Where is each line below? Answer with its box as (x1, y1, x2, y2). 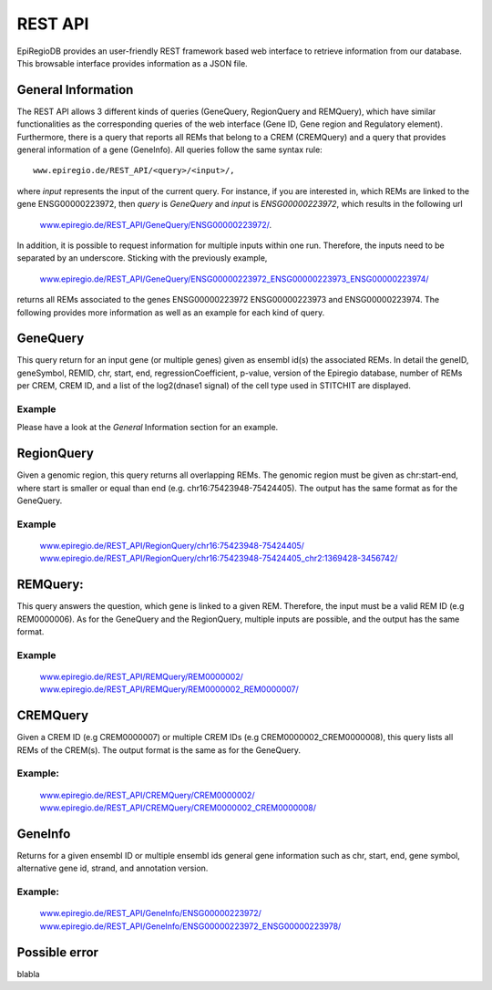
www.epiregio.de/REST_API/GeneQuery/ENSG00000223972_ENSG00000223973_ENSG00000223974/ (39, 273, 429, 284)
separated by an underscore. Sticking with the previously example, (16, 253, 268, 263)
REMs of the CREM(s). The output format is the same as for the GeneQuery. (16, 744, 301, 756)
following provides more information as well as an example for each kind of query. (16, 306, 325, 318)
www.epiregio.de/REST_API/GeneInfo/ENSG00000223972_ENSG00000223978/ (39, 921, 342, 932)
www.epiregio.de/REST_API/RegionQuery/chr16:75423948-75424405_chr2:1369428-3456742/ (39, 552, 398, 564)
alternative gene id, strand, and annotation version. (16, 862, 209, 874)
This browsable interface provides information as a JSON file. (16, 57, 248, 68)
